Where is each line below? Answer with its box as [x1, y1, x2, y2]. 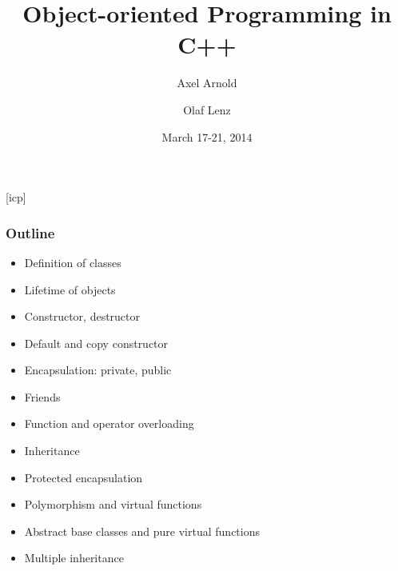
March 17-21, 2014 [161, 128, 253, 145]
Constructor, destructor [24, 308, 141, 325]
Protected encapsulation [24, 469, 143, 485]
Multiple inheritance [24, 549, 124, 566]
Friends [24, 388, 61, 405]
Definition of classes [24, 254, 121, 270]
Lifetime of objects [24, 281, 116, 297]
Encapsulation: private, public [24, 361, 172, 378]
